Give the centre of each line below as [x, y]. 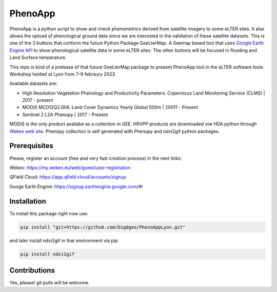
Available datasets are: [33, 84]
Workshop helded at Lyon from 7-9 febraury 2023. [63, 74]
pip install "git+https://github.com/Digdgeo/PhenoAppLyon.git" [103, 227]
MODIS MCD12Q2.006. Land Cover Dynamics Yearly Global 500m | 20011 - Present [110, 107]
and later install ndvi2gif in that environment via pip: [64, 240]
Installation [28, 201]
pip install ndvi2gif [47, 254]
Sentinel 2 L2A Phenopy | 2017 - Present [65, 114]
